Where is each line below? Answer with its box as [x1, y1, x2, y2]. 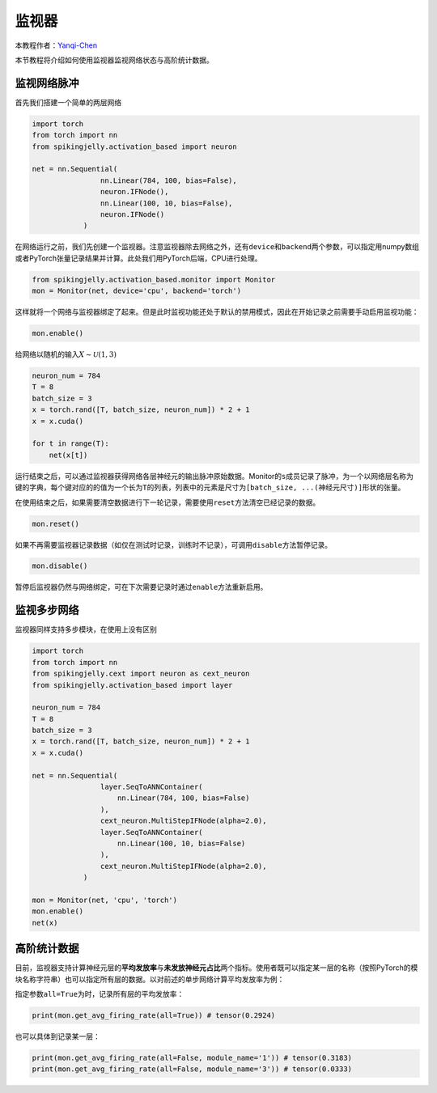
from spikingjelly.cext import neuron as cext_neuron [32, 669, 250, 679]
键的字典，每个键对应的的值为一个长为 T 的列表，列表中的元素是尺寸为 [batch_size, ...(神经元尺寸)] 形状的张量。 [15, 482, 405, 493]
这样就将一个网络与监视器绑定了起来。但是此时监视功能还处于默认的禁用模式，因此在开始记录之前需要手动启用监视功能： [15, 307, 419, 317]
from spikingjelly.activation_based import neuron [32, 142, 238, 151]
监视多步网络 [15, 604, 79, 617]
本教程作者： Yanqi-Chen [15, 40, 97, 50]
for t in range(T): [32, 439, 109, 448]
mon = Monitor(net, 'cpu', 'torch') [32, 895, 178, 904]
